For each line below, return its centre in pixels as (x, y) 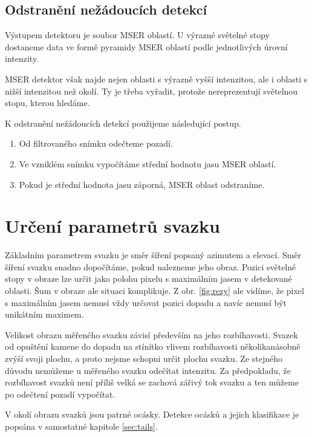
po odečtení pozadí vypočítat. (60, 394)
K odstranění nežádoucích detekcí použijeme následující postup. (123, 123)
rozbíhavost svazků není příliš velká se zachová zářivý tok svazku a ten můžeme (152, 382)
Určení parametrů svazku (112, 226)
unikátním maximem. (44, 314)
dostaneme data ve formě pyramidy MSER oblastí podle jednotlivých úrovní (146, 46)
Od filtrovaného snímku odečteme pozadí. (96, 143)
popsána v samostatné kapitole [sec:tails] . (81, 426)
